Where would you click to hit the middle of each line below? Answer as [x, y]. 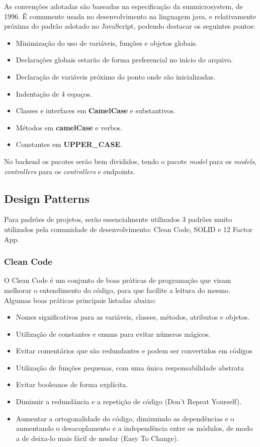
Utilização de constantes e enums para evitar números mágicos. [113, 333]
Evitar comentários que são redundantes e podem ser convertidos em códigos [134, 351]
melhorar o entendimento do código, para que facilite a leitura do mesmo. [117, 290]
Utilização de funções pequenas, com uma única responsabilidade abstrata [130, 367]
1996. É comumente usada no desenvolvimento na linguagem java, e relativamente [130, 16]
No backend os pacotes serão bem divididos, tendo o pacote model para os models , [130, 161]
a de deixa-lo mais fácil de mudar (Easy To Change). [97, 438]
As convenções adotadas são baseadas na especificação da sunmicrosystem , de [123, 6]
